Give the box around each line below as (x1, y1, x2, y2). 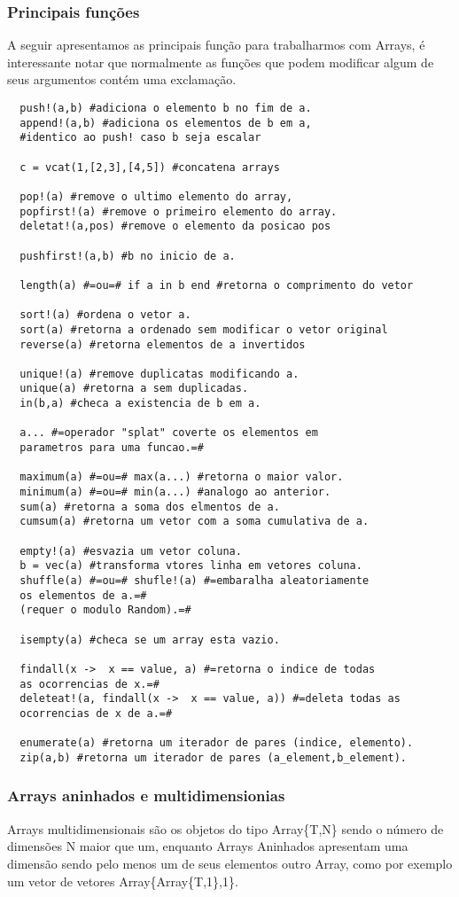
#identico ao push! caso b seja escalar (19, 131, 261, 144)
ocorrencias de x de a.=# (19, 706, 173, 720)
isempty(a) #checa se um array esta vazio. (19, 633, 280, 646)
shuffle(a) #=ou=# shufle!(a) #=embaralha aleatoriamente (19, 574, 370, 587)
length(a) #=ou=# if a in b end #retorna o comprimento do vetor (19, 278, 414, 292)
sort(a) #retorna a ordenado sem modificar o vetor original (19, 323, 388, 336)
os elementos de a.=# (19, 589, 147, 602)
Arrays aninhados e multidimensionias (7, 784, 285, 807)
